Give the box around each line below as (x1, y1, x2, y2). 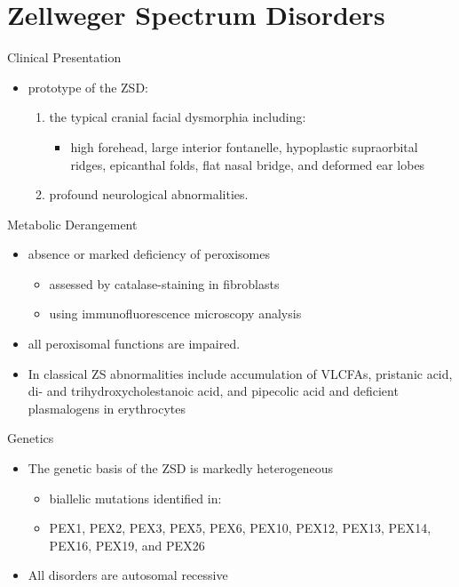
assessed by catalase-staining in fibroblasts (49, 274, 280, 293)
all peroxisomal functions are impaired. (28, 334, 241, 353)
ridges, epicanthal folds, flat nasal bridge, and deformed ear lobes (70, 155, 425, 173)
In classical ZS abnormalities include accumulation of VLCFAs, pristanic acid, (28, 364, 453, 382)
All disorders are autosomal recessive (28, 566, 228, 584)
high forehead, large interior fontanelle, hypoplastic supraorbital (70, 137, 418, 156)
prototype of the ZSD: (28, 77, 148, 96)
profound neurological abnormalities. (49, 185, 249, 204)
